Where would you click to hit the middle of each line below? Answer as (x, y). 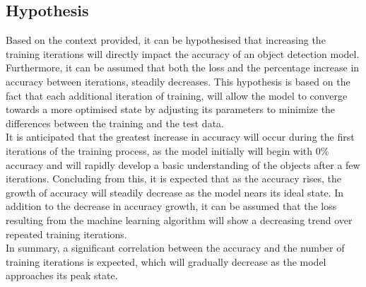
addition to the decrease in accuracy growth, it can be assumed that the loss (171, 206)
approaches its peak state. (62, 275)
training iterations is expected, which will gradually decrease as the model (166, 261)
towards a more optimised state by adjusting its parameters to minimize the (171, 109)
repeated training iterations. (66, 234)
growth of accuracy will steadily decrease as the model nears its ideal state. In (175, 192)
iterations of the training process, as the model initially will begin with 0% (167, 150)
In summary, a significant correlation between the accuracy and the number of (175, 248)
